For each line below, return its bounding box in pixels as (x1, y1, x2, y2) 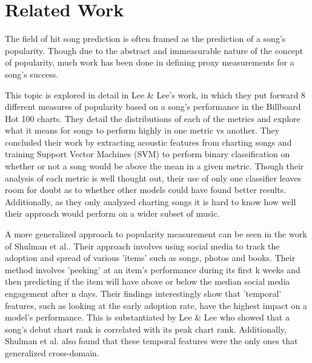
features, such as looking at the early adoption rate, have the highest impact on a (5, 299, 307, 311)
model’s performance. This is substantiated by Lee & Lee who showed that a (5, 311, 290, 324)
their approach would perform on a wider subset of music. (5, 207, 220, 220)
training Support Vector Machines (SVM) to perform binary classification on (5, 148, 290, 160)
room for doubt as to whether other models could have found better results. (5, 183, 287, 196)
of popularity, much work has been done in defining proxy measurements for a (5, 56, 294, 69)
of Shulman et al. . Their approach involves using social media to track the (5, 239, 280, 252)
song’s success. (5, 67, 59, 80)
